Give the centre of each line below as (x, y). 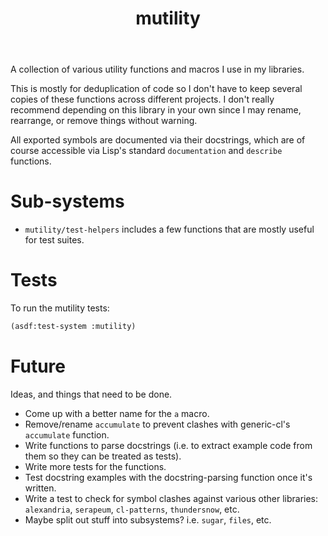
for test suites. (54, 240)
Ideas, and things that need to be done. (91, 394)
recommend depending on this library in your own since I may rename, (156, 110)
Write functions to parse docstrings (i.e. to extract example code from (168, 445)
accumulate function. (67, 434)
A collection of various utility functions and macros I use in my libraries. (157, 69)
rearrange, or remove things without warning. (104, 121)
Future (38, 366)
